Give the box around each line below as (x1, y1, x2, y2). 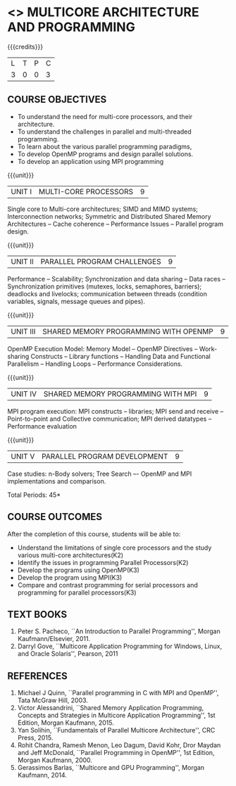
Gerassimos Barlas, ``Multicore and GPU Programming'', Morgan (17, 763, 205, 772)
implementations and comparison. (7, 476, 106, 486)
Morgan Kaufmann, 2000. (17, 756, 93, 764)
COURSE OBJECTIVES (7, 94, 107, 106)
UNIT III (11, 327, 36, 336)
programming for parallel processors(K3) (17, 588, 137, 597)
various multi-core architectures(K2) (17, 550, 124, 559)
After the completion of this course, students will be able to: (7, 529, 181, 538)
